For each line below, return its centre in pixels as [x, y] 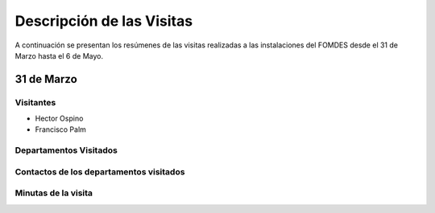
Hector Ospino [59, 119]
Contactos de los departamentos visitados [100, 171]
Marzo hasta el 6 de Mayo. [59, 55]
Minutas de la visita [54, 193]
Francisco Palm [60, 129]
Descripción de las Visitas [104, 21]
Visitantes [35, 102]
